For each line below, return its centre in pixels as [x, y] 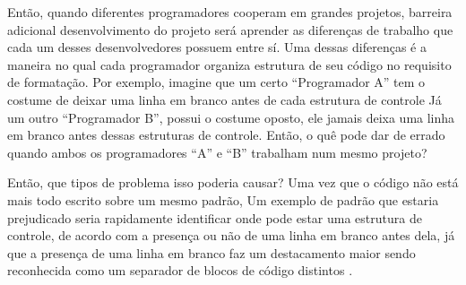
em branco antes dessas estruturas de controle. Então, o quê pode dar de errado [226, 135]
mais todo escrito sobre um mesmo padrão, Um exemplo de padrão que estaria [223, 199]
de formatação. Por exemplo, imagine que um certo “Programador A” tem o [216, 82]
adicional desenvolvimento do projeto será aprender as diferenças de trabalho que [230, 29]
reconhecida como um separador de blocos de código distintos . [180, 270]
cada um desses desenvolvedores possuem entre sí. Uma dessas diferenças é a [217, 47]
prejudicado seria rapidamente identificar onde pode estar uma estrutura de [215, 217]
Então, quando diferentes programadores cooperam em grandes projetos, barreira [230, 12]
